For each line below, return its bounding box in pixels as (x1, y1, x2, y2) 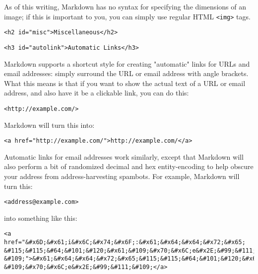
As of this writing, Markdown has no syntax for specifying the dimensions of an (4, 1, 246, 11)
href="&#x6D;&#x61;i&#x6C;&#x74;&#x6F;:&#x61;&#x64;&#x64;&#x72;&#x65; (4, 239, 246, 246)
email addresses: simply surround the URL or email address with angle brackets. (4, 68, 249, 79)
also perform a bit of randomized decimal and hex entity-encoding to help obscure (4, 161, 254, 172)
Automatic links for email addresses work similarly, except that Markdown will (4, 151, 244, 162)
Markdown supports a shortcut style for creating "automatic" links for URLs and (4, 58, 250, 69)
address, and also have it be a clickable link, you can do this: (4, 88, 189, 98)
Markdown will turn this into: (4, 119, 95, 130)
